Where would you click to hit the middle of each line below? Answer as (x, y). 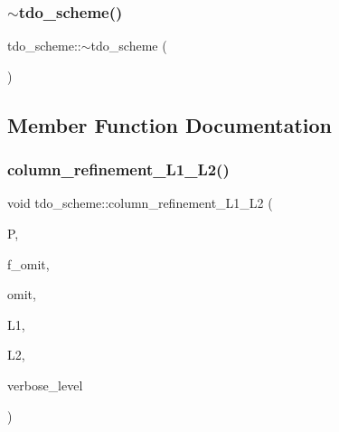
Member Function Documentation (170, 124)
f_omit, (28, 263)
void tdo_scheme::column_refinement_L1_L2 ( (140, 203)
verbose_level (45, 385)
